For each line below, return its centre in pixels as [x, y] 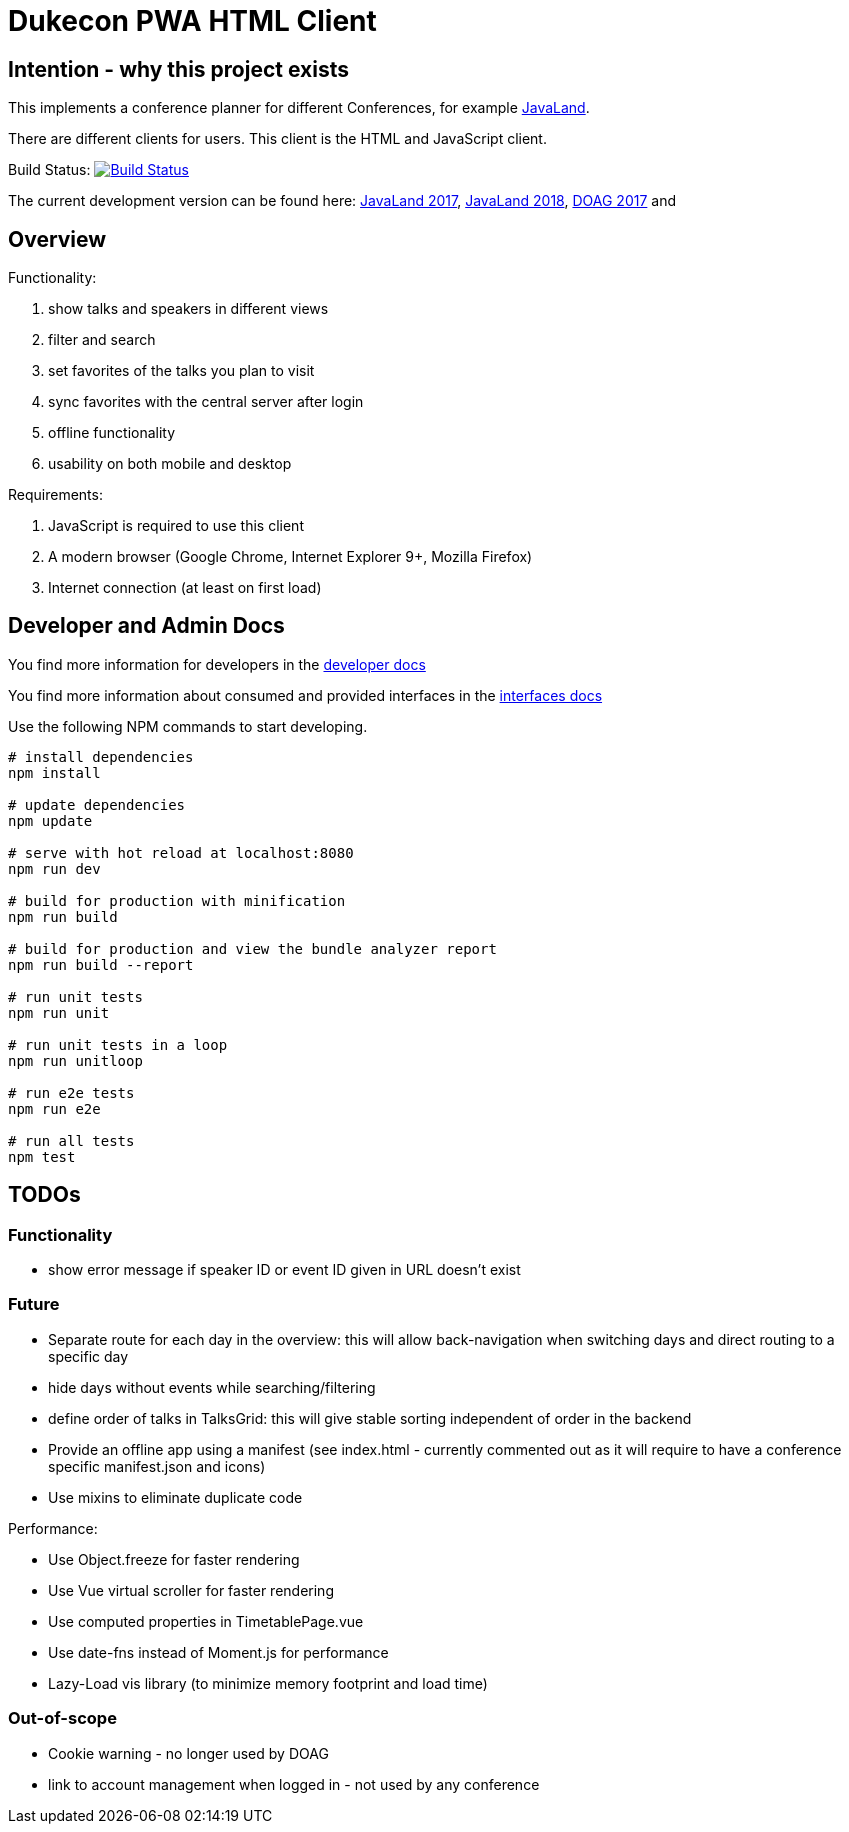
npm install [54, 772]
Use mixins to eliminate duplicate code [175, 1497]
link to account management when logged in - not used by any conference [294, 1784]
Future [34, 1304]
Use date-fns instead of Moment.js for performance [218, 1652]
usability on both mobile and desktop [170, 464]
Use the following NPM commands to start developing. [188, 726]
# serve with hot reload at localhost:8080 [181, 852]
